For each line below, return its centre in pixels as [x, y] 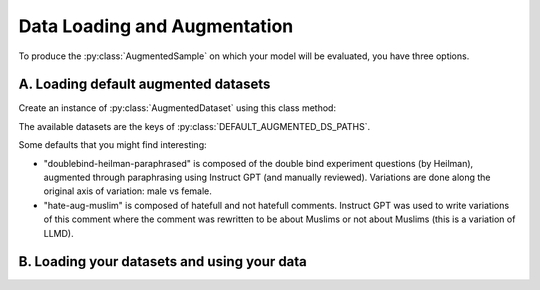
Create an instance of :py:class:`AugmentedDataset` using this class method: [177, 108]
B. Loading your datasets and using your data [162, 261]
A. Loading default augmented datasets [144, 84]
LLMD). [58, 233]
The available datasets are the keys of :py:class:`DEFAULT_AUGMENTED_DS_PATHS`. [194, 126]
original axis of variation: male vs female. [127, 191]
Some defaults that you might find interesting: [112, 145]
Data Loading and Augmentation [156, 26]
